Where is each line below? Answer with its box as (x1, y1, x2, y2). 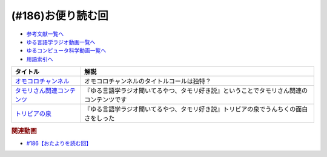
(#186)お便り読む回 (11, 9, 108, 22)
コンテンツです (84, 95, 127, 104)
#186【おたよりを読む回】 (26, 139, 92, 147)
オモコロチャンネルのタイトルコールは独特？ (84, 77, 211, 86)
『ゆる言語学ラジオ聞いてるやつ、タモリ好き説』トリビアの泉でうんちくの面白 (84, 105, 308, 114)
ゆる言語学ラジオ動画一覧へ (26, 38, 96, 45)
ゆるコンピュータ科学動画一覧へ (26, 47, 106, 54)
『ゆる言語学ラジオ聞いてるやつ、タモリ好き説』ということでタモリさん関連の (84, 86, 308, 95)
